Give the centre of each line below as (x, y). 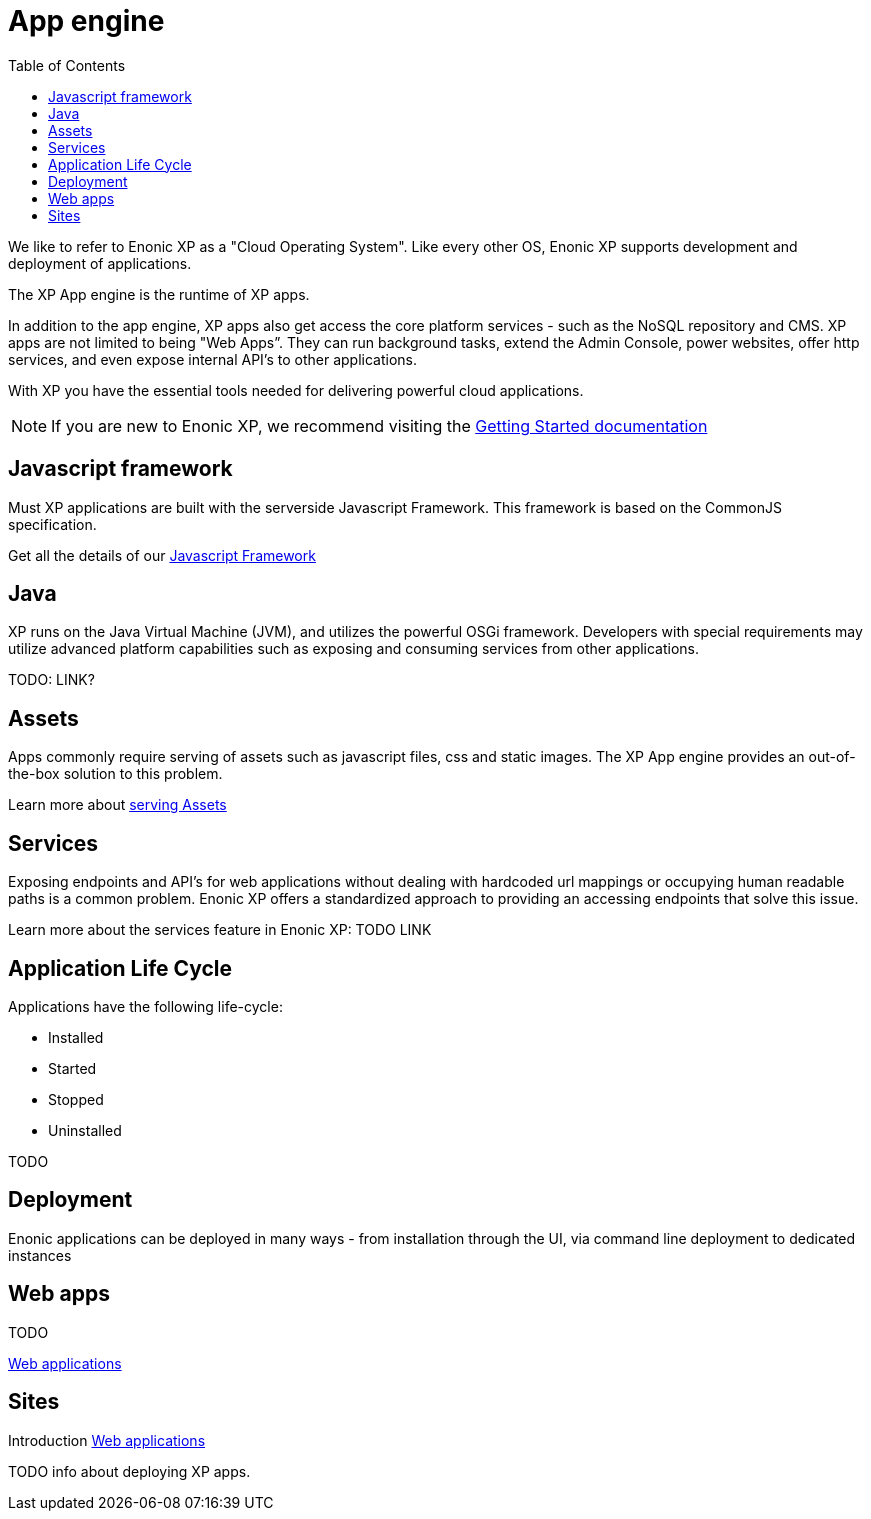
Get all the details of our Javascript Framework (162, 555)
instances (40, 1255)
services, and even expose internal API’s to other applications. (212, 359)
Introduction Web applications (107, 1440)
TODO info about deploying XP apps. (129, 1471)
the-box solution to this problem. (115, 774)
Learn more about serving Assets (117, 805)
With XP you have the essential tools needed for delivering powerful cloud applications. (296, 390)
